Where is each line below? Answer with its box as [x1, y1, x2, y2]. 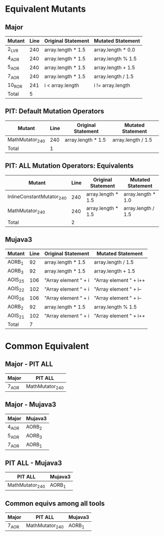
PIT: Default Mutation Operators [5, 107, 104, 116]
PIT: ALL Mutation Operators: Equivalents [5, 162, 134, 170]
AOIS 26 [7, 294, 24, 302]
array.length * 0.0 [94, 46, 135, 53]
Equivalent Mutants [5, 3, 86, 15]
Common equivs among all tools [5, 499, 105, 508]
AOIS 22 [7, 285, 24, 293]
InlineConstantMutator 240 [7, 193, 67, 201]
